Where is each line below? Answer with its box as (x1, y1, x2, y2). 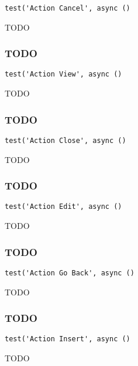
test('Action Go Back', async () (5, 268, 134, 277)
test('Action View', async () (5, 70, 122, 79)
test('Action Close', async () (5, 136, 126, 145)
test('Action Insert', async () (5, 335, 130, 344)
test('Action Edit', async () (5, 202, 122, 211)
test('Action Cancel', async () (5, 4, 130, 12)
